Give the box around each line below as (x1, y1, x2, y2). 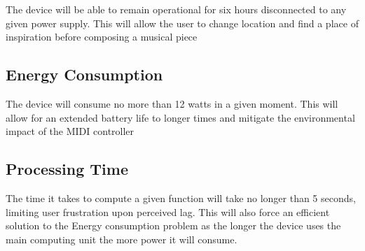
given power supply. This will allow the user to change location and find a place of (6, 15, 359, 30)
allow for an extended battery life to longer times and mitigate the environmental (6, 110, 355, 124)
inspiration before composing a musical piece (6, 29, 198, 44)
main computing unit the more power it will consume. (6, 231, 237, 246)
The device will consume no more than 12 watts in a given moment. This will (6, 96, 338, 110)
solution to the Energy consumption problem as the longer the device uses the (6, 218, 341, 233)
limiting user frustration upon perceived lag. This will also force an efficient (6, 204, 330, 219)
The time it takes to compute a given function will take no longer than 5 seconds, (6, 190, 356, 205)
